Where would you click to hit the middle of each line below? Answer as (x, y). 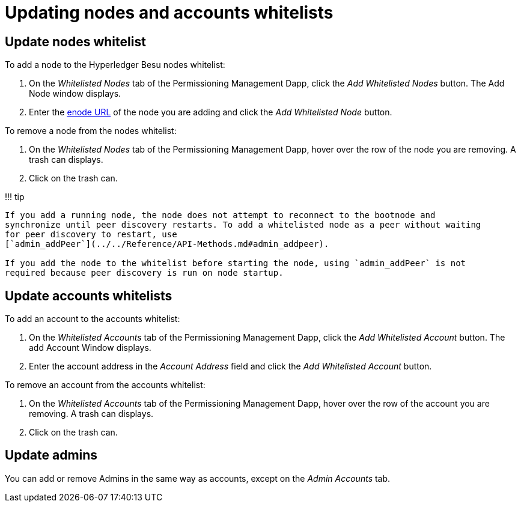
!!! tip (15, 197)
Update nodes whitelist (75, 41)
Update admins (51, 455)
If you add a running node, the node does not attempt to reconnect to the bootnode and (220, 215)
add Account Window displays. (90, 348)
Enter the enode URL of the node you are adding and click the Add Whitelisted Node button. (211, 112)
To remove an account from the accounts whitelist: (105, 385)
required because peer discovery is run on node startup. (144, 273)
